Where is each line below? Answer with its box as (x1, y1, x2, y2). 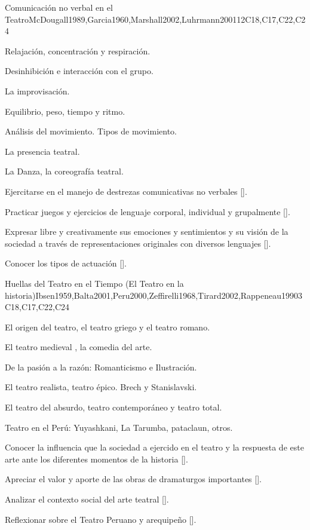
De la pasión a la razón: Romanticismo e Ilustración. (5, 360, 197, 373)
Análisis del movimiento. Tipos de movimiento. (5, 125, 177, 137)
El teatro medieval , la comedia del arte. (5, 341, 152, 353)
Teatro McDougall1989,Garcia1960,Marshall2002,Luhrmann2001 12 (5, 13, 245, 25)
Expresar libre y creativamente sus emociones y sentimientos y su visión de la (5, 225, 288, 238)
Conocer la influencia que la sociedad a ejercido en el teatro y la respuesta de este (5, 441, 304, 454)
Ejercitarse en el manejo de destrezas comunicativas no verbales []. (5, 185, 247, 197)
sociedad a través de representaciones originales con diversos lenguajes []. (5, 237, 271, 249)
